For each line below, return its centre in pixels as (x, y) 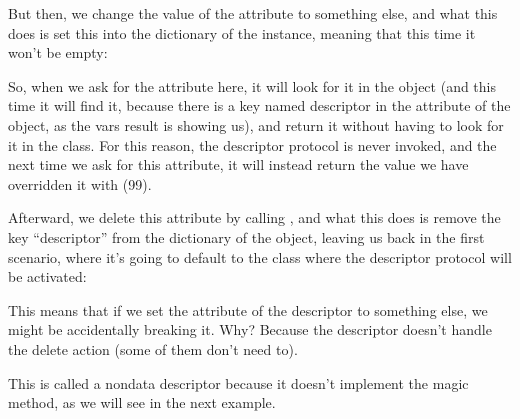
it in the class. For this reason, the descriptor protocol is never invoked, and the (252, 144)
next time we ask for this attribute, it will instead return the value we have (238, 164)
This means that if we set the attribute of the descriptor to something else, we (248, 309)
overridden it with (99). (80, 183)
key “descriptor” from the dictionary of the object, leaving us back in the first (246, 236)
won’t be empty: (58, 52)
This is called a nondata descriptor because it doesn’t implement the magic (238, 382)
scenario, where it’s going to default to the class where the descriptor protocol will (260, 256)
